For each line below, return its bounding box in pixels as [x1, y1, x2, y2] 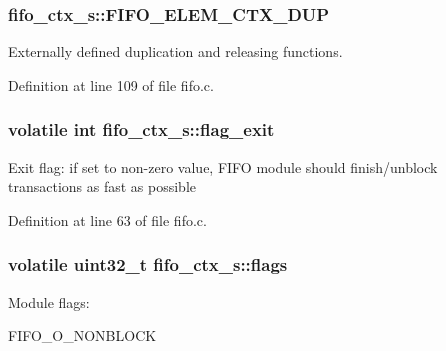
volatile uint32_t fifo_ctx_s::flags [8, 252, 288, 277]
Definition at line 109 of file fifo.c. [8, 74, 214, 95]
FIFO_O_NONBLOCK [8, 325, 157, 346]
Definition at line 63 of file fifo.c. [8, 209, 207, 230]
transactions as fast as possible [8, 176, 197, 197]
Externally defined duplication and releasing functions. [8, 41, 343, 62]
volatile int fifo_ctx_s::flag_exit [8, 117, 275, 142]
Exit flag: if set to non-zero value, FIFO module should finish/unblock [8, 156, 438, 177]
